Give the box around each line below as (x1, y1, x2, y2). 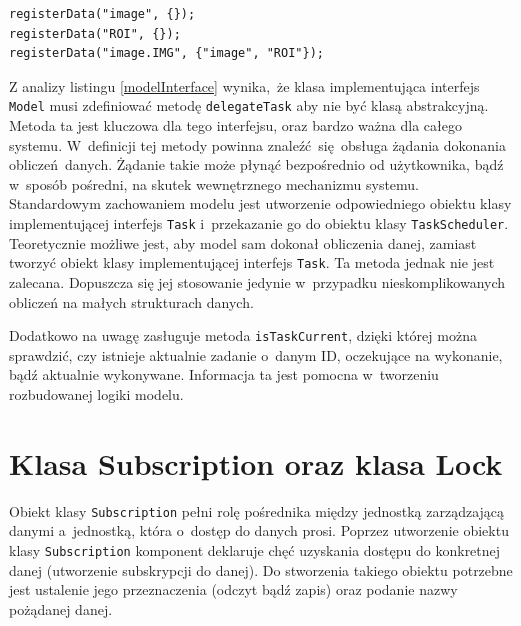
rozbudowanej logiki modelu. (9, 383, 184, 404)
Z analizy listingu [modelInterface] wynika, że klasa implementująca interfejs (9, 75, 480, 96)
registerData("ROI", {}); (9, 26, 181, 41)
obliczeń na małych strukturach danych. (9, 291, 254, 312)
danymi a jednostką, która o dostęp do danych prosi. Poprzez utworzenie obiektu (9, 520, 509, 541)
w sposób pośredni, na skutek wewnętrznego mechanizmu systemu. (9, 173, 420, 194)
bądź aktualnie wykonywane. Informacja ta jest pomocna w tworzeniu (9, 364, 439, 385)
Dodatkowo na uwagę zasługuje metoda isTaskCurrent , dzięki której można (9, 325, 477, 346)
